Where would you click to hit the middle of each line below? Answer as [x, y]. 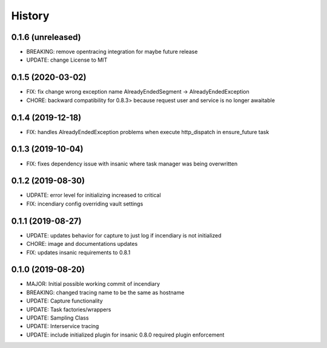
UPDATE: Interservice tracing [63, 326]
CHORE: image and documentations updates [82, 244]
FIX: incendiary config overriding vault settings [85, 204]
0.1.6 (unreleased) [46, 37]
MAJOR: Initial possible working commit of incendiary [93, 284]
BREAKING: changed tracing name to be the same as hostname [105, 292]
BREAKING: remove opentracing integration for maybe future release [112, 52]
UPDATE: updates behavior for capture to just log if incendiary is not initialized [124, 235]
